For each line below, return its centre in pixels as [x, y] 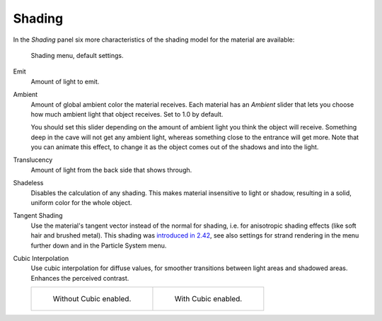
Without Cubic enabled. [92, 299]
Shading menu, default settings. [77, 55]
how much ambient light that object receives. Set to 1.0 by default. [127, 114]
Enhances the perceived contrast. [80, 278]
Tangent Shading [38, 216]
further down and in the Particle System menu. [99, 245]
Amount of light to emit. [65, 81]
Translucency [33, 160]
